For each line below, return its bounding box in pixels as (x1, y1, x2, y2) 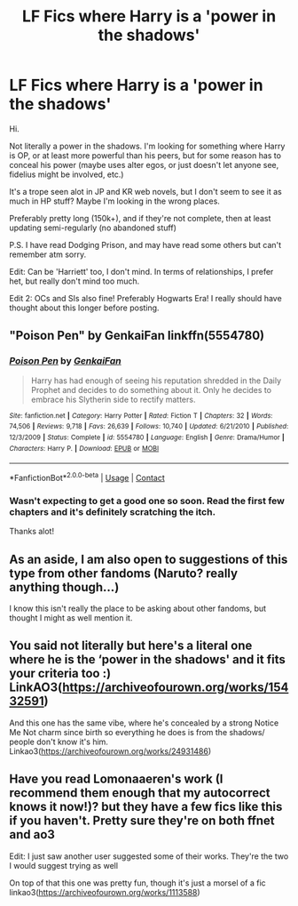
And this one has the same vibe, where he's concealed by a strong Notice (9, 718, 279, 728)
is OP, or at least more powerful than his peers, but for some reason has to (9, 149, 282, 161)
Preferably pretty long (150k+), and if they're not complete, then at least (9, 212, 271, 223)
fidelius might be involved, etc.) (9, 169, 124, 180)
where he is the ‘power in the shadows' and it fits (9, 652, 286, 668)
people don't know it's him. (9, 736, 109, 747)
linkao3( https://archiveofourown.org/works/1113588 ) (9, 886, 201, 897)
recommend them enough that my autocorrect (9, 785, 271, 801)
